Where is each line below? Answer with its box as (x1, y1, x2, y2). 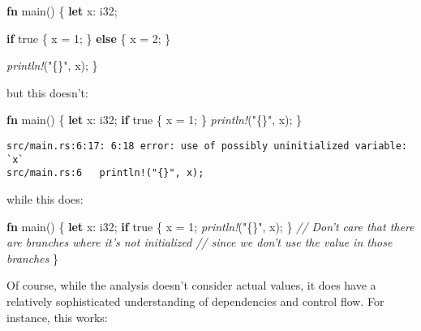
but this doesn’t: (6, 84, 88, 101)
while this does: (6, 190, 84, 207)
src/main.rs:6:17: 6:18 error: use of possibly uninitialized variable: (6, 140, 407, 152)
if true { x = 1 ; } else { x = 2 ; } (6, 29, 171, 46)
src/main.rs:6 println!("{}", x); (6, 167, 204, 179)
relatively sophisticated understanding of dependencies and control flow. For (6, 292, 384, 309)
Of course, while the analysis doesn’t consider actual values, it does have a (6, 277, 376, 294)
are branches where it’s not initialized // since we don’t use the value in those (6, 234, 393, 251)
